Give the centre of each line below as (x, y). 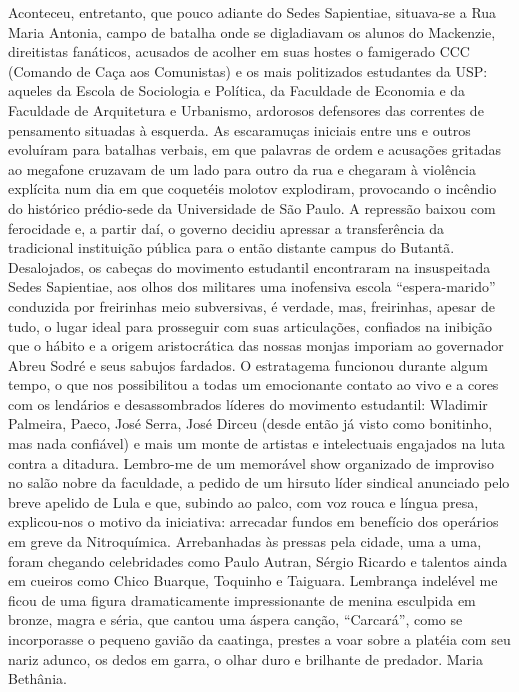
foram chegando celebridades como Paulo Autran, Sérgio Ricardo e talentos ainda (258, 560)
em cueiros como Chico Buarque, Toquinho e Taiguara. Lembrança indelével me (253, 580)
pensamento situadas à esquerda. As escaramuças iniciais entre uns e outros (239, 129)
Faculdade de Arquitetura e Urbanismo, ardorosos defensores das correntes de (246, 109)
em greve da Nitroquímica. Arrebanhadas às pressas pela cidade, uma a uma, (245, 541)
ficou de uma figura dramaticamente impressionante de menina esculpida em (242, 599)
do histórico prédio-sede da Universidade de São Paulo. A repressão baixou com (252, 207)
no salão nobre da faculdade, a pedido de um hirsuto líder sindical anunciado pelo (259, 482)
